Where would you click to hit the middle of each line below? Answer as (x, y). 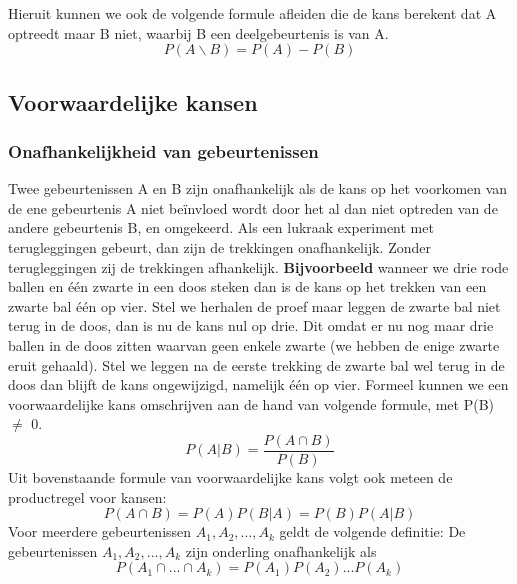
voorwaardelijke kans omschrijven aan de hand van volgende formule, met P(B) (251, 403)
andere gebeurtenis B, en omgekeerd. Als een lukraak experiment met (221, 227)
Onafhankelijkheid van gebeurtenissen (163, 150)
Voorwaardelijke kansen (133, 101)
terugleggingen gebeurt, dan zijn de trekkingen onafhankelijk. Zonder (219, 246)
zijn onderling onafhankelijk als (281, 550)
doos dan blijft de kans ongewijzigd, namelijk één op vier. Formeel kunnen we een (258, 384)
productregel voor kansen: (87, 496)
